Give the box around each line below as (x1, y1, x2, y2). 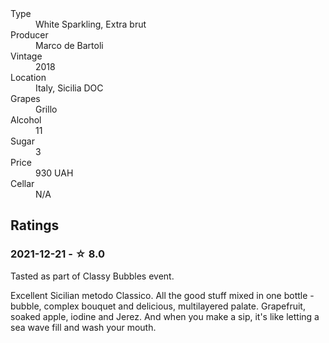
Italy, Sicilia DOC (35, 82, 104, 94)
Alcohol (10, 114, 42, 126)
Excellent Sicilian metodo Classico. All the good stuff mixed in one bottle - (10, 289, 315, 301)
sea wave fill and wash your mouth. (10, 321, 157, 333)
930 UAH (35, 167, 74, 179)
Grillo (35, 103, 58, 115)
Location (10, 72, 47, 83)
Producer (10, 29, 49, 41)
